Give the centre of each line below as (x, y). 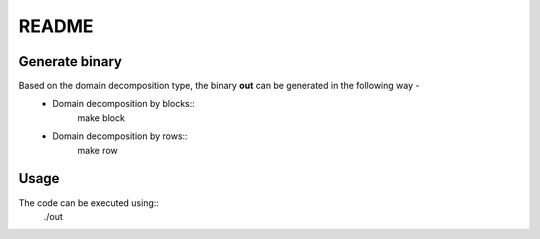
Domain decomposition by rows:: (120, 136)
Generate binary (70, 61)
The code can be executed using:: (89, 202)
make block (101, 117)
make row (98, 150)
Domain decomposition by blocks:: (123, 104)
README (56, 26)
